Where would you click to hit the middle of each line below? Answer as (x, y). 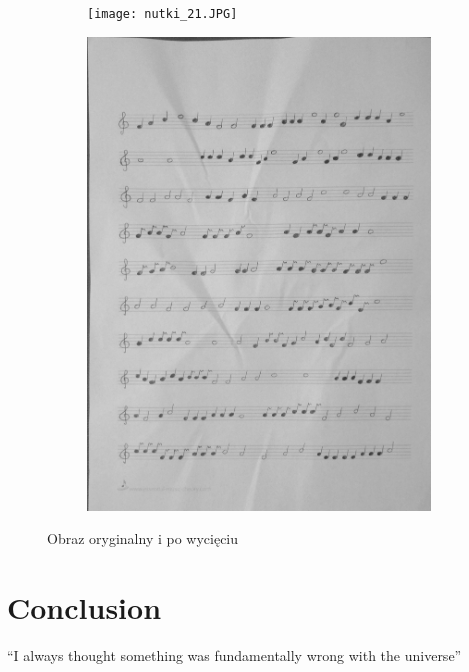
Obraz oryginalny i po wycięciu (143, 538)
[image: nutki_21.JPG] (162, 14)
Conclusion (84, 607)
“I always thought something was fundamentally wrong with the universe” (234, 655)
